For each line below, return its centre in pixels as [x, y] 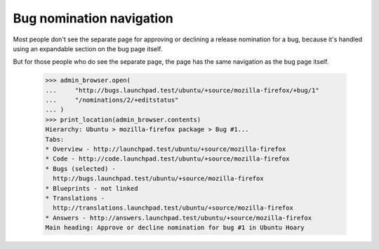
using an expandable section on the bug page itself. [88, 48]
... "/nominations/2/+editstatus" [112, 100]
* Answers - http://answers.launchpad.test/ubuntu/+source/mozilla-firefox [179, 218]
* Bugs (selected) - [80, 169]
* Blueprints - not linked [92, 188]
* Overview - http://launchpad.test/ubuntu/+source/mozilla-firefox [166, 149]
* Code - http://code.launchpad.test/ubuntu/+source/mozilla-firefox [167, 159]
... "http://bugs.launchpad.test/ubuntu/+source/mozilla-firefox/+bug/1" [182, 90]
